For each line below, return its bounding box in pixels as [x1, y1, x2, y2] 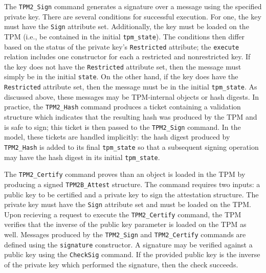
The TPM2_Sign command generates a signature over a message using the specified [4, 1, 262, 11]
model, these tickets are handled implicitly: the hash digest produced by [4, 131, 230, 142]
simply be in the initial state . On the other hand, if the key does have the [4, 71, 238, 82]
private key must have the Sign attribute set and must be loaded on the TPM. [4, 199, 251, 210]
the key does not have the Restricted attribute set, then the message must [4, 61, 241, 72]
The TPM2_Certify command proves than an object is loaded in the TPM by [4, 169, 246, 179]
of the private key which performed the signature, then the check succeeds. [4, 259, 238, 269]
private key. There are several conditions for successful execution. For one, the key [4, 11, 261, 21]
